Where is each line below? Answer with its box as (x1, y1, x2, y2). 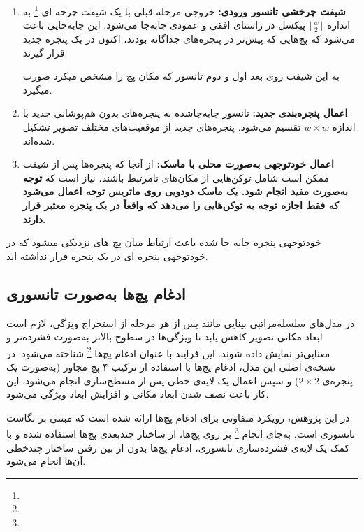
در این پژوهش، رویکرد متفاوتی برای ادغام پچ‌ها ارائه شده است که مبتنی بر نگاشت (6, 410, 350, 424)
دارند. (22, 211, 46, 226)
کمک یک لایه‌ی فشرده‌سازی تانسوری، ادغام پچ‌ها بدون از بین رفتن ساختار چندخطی (6, 440, 350, 454)
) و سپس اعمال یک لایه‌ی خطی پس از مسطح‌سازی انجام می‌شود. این (6, 373, 299, 387)
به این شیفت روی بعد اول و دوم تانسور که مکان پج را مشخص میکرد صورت (22, 69, 340, 83)
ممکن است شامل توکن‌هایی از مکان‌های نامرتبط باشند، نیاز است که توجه (22, 170, 329, 185)
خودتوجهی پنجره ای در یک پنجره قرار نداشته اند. (6, 248, 208, 263)
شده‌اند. (22, 133, 55, 148)
